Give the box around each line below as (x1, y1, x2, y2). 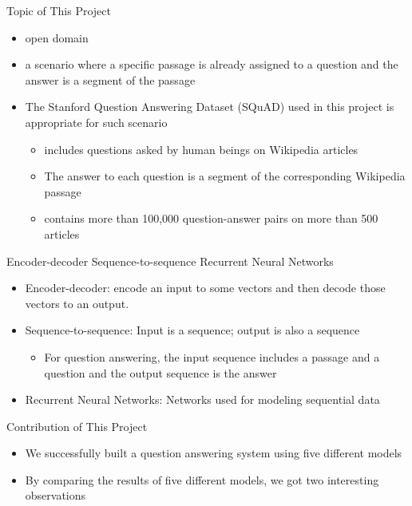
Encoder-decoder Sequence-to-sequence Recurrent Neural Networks (6, 252, 334, 269)
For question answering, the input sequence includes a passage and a (44, 348, 380, 365)
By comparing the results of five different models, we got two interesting (25, 471, 379, 488)
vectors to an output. (25, 295, 129, 311)
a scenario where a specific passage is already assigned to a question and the (25, 56, 398, 73)
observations (25, 487, 86, 504)
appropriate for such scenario (25, 113, 168, 130)
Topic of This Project (6, 2, 111, 18)
